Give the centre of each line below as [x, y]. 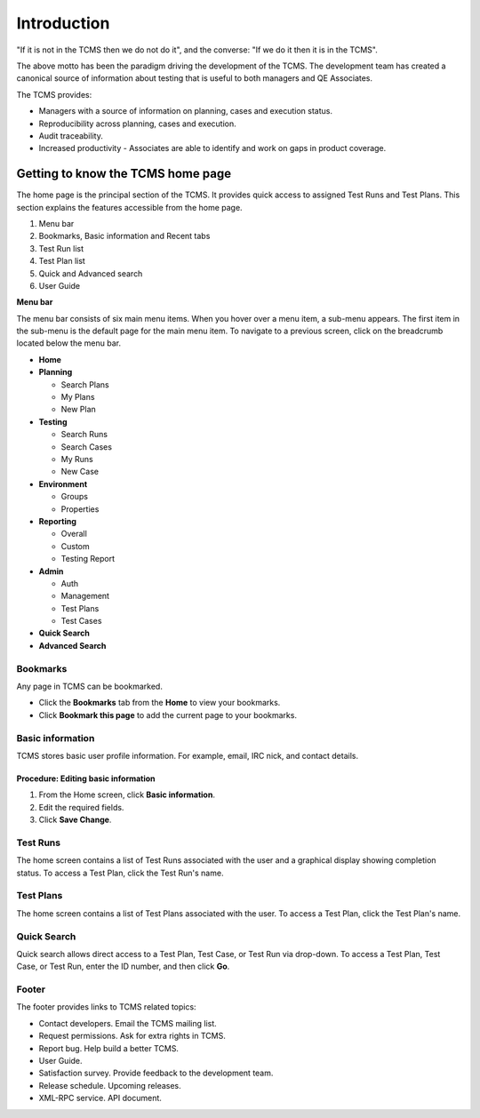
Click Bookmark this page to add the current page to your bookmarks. [168, 715]
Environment [63, 483]
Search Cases [87, 447]
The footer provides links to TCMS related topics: [106, 1007]
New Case [80, 472]
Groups [75, 497]
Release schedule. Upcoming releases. [110, 1085]
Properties [80, 509]
